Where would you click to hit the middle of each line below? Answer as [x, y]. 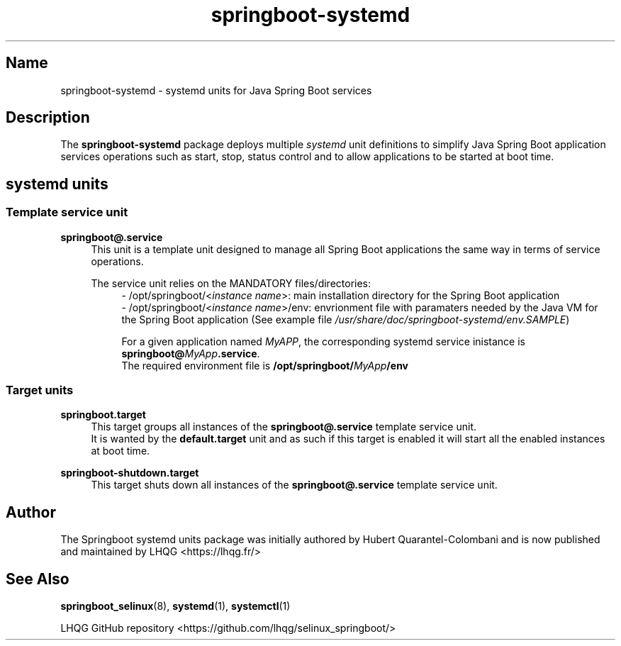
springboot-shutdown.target [130, 473]
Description [48, 118]
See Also [38, 579]
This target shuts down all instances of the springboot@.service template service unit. [294, 485]
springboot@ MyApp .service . [191, 353]
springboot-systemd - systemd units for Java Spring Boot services [216, 90]
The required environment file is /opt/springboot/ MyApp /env [265, 365]
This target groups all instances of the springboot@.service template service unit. [284, 427]
